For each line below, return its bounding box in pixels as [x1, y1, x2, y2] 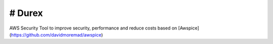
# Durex [9, 7, 43, 18]
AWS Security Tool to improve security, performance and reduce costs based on [9, 25, 177, 31]
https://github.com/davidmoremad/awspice [11, 31, 102, 37]
